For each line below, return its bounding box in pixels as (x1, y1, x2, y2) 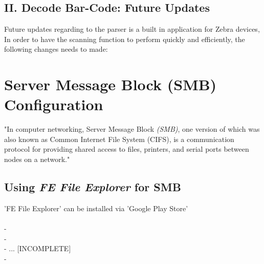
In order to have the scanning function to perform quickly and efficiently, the (4, 33, 245, 44)
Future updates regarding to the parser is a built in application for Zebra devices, (4, 24, 260, 34)
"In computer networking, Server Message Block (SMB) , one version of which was (4, 124, 260, 134)
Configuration (4, 94, 103, 115)
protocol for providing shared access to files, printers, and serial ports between (4, 144, 249, 154)
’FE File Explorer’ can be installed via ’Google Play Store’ (4, 202, 188, 213)
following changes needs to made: (4, 44, 108, 54)
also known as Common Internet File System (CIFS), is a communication (4, 133, 234, 144)
